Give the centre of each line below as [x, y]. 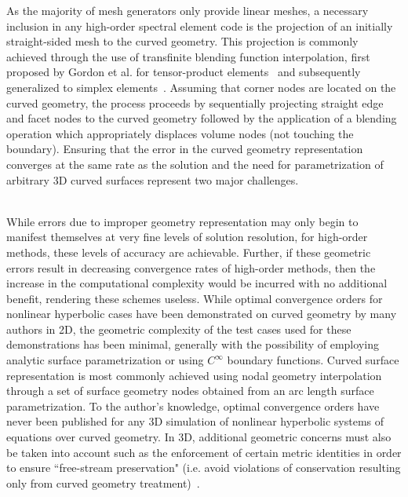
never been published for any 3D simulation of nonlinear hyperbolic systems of [195, 421]
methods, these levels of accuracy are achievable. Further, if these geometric [189, 252]
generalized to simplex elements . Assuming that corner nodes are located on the [201, 87]
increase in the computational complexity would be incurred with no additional [197, 283]
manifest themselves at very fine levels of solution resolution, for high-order [187, 237]
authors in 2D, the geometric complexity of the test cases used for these [179, 329]
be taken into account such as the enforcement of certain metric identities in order [204, 452]
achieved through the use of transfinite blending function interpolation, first [188, 56]
